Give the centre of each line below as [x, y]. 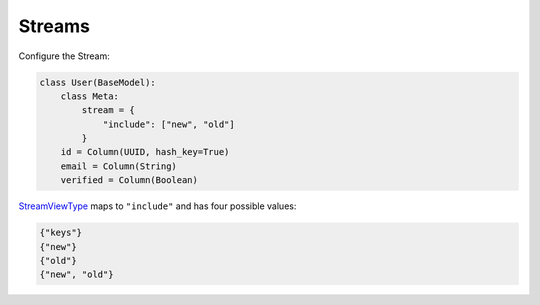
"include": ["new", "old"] [168, 124]
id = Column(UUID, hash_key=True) [145, 152]
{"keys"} [61, 233]
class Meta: [90, 96]
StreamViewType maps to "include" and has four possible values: [157, 206]
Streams [54, 26]
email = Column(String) [118, 166]
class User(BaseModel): [98, 82]
